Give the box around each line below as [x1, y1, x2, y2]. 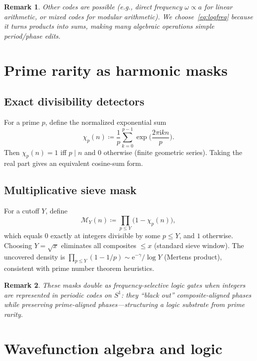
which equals [4, 230, 43, 241]
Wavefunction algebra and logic [4, 338, 222, 358]
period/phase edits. [4, 30, 61, 41]
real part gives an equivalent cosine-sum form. [4, 158, 143, 168]
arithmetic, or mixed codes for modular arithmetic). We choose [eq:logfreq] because [4, 11, 253, 21]
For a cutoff [4, 206, 40, 216]
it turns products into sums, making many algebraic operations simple [4, 21, 214, 31]
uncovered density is [4, 251, 65, 261]
